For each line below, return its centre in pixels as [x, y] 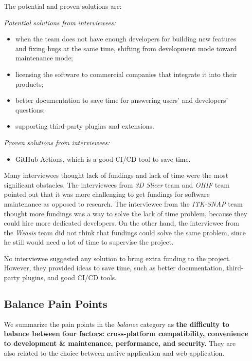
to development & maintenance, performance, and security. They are [120, 343]
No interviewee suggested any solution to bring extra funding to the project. [117, 258]
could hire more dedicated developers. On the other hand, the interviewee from [122, 223]
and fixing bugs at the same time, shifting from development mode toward [126, 48]
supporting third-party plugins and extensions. [85, 126]
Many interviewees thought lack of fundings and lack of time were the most [116, 175]
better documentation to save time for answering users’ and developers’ [122, 100]
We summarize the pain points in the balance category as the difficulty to [117, 324]
